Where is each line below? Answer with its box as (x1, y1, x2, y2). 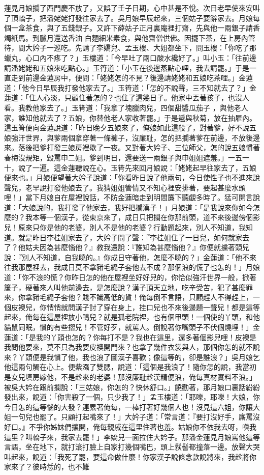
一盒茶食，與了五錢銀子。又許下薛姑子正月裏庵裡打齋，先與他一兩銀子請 (11, 22, 253, 33)
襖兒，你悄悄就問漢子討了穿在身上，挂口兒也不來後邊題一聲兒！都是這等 (18, 301, 260, 312)
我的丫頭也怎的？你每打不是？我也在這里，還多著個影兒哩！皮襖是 (36, 331, 256, 342)
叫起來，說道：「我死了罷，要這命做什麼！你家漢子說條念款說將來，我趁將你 (4, 451, 256, 462)
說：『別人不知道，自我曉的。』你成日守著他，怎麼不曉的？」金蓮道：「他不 (4, 252, 249, 262)
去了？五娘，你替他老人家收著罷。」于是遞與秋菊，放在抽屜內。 (46, 112, 256, 123)
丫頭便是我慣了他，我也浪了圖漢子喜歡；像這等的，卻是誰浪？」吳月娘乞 (18, 351, 260, 362)
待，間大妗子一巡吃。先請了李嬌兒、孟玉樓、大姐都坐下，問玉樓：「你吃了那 (4, 42, 256, 53)
